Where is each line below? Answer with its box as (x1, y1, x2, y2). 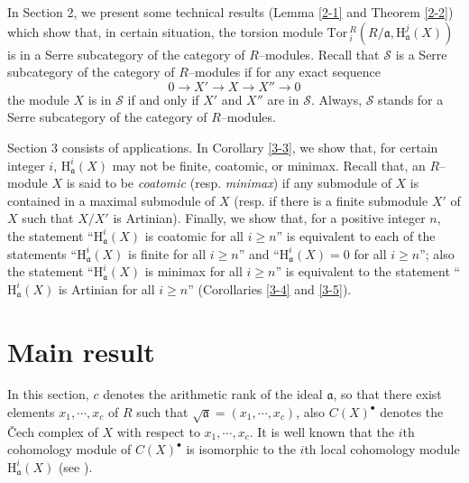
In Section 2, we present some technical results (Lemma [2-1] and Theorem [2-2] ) (7, 3, 454, 21)
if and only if (127, 89, 199, 108)
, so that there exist (333, 385, 442, 404)
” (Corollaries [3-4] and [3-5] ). (188, 279, 352, 298)
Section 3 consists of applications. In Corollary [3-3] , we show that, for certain (7, 137, 438, 156)
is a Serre (395, 44, 447, 63)
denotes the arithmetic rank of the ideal (103, 385, 323, 404)
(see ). (58, 457, 93, 476)
